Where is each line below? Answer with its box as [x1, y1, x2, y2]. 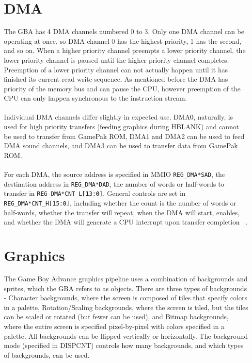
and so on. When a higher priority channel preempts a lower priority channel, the [4, 45, 246, 55]
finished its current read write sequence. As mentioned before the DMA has [4, 74, 228, 84]
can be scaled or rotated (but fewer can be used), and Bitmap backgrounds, [4, 311, 229, 322]
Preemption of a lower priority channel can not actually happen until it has [4, 64, 228, 74]
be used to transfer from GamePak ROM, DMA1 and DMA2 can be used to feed [4, 131, 245, 141]
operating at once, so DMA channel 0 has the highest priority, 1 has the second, [4, 35, 241, 46]
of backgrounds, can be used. [4, 349, 90, 360]
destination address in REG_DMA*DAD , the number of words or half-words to [4, 178, 224, 189]
